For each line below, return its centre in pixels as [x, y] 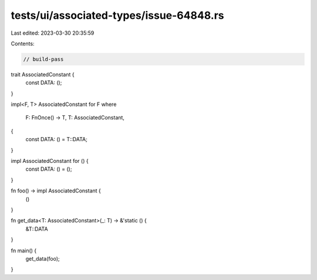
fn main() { [24, 251]
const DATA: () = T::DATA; [56, 139]
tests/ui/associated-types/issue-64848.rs [117, 15]
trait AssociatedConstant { [43, 74]
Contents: [23, 44]
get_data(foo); [43, 258]
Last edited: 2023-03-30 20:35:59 [53, 33]
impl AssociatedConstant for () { [50, 161]
